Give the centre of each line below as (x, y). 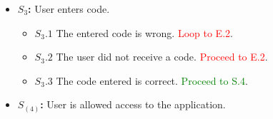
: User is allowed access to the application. (133, 104)
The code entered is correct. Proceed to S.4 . (152, 80)
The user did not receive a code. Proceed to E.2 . (162, 57)
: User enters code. (69, 9)
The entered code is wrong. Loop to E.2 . (144, 32)
